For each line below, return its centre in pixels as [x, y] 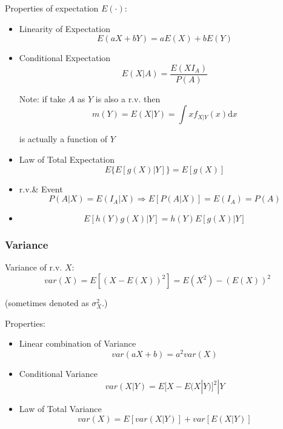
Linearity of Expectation [65, 28]
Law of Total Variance [60, 409]
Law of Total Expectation [67, 159]
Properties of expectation [52, 8]
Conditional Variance [58, 373]
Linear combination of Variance [78, 343]
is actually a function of [63, 139]
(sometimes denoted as [47, 303]
